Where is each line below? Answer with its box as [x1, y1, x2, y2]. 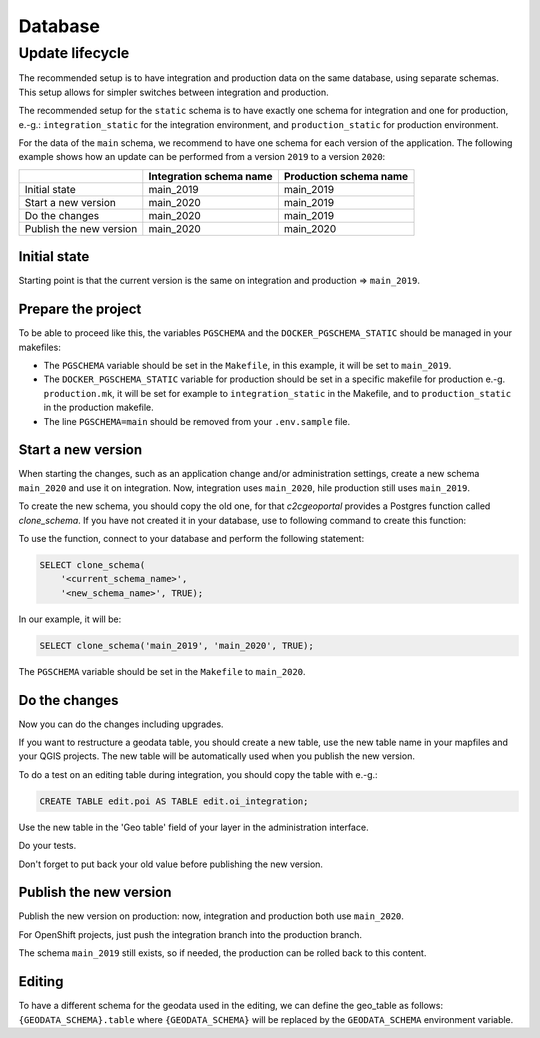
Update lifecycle [18, 44, 130, 62]
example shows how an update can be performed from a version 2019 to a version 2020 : [18, 151, 386, 163]
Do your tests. [18, 840, 77, 852]
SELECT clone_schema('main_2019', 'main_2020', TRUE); [39, 640, 314, 651]
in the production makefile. [43, 401, 154, 414]
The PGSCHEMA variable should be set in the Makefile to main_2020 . [18, 665, 306, 677]
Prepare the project [18, 301, 142, 318]
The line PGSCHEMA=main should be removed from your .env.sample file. [43, 415, 350, 427]
